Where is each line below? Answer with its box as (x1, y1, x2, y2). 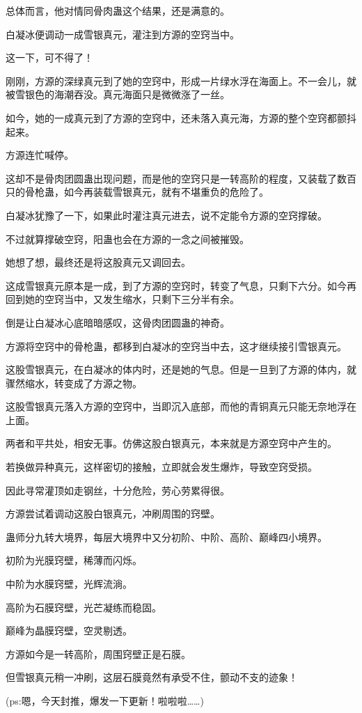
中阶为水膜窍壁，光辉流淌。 (6, 577, 132, 591)
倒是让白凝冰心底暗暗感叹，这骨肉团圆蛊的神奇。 (6, 315, 230, 329)
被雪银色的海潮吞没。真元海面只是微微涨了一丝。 (6, 87, 230, 102)
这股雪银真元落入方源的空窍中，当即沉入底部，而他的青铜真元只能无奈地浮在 (6, 399, 356, 414)
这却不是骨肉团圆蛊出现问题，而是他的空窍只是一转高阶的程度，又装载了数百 (6, 171, 356, 185)
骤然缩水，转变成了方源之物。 (6, 375, 142, 390)
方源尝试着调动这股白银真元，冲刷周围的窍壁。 (6, 506, 220, 521)
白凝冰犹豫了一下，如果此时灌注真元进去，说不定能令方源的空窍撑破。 (6, 207, 327, 222)
